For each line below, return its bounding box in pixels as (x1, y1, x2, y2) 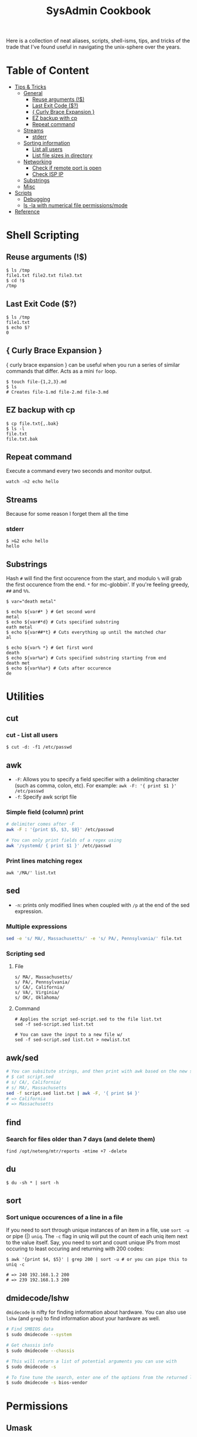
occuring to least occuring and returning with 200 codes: (6, 1245, 144, 1252)
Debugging (23, 195, 51, 203)
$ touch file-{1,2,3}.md (6, 378, 67, 385)
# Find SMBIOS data (6, 1326, 54, 1333)
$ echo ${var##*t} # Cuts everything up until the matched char (6, 630, 167, 635)
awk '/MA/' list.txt (6, 870, 57, 876)
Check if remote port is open (32, 164, 101, 171)
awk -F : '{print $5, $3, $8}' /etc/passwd (6, 827, 114, 833)
